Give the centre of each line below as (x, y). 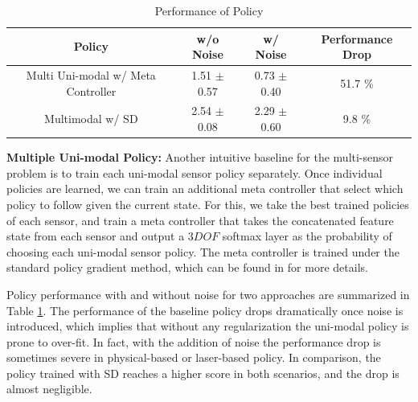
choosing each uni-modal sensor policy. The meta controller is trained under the (203, 251)
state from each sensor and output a (96, 236)
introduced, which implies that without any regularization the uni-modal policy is (208, 326)
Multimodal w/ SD (91, 119)
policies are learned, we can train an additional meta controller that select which (205, 189)
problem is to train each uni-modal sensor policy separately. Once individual (195, 172)
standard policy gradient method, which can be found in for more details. (187, 267)
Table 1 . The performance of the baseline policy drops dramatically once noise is (205, 310)
